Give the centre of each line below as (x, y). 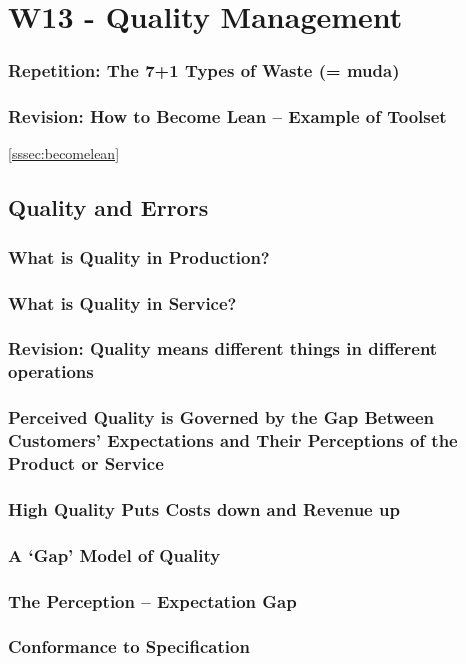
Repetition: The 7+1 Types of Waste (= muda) (204, 70)
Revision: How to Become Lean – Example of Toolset (227, 116)
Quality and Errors (108, 207)
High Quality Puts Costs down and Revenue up (204, 508)
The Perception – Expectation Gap (152, 600)
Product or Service (86, 463)
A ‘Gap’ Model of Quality (114, 554)
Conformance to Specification (129, 646)
